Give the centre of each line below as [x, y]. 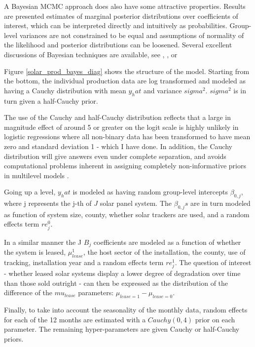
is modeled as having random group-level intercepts [150, 192]
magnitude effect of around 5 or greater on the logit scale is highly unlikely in [121, 127]
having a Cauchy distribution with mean [65, 90]
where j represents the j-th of [48, 203]
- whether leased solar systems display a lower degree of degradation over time [122, 273]
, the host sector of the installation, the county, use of [164, 252]
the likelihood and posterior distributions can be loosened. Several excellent [118, 45]
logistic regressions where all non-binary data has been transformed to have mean [127, 136]
